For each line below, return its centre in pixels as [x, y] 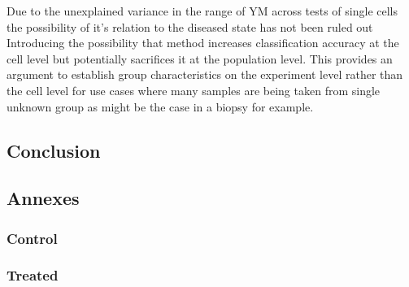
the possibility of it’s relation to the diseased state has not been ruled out [190, 26]
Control [32, 238]
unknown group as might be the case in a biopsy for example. [160, 106]
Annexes [43, 198]
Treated [33, 275]
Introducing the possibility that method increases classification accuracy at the [203, 43]
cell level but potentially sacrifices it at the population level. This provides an [200, 58]
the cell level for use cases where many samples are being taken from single [194, 90]
